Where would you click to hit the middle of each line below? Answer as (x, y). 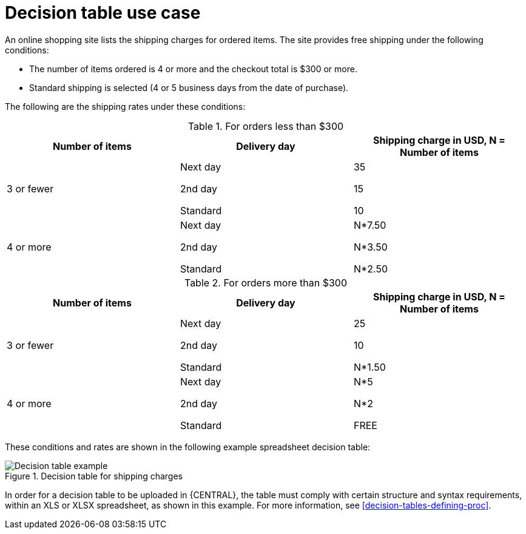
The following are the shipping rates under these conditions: (125, 106)
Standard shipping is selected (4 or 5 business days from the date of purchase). (189, 87)
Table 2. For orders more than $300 (266, 282)
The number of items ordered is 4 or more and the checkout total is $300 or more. (193, 69)
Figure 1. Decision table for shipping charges (94, 476)
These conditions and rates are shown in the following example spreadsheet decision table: (188, 447)
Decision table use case (103, 13)
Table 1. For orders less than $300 (266, 126)
